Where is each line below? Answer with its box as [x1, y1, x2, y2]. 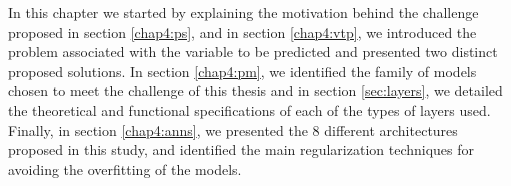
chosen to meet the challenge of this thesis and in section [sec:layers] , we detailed [8, 80, 503, 101]
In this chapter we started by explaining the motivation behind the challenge [8, 2, 479, 22]
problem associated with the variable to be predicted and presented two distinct [8, 41, 498, 62]
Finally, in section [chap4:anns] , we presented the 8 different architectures [8, 119, 458, 140]
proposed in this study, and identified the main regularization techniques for [8, 139, 475, 160]
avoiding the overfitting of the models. [8, 158, 242, 179]
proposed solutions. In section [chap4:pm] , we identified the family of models [8, 60, 477, 81]
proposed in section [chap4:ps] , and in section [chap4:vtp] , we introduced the [8, 21, 477, 42]
